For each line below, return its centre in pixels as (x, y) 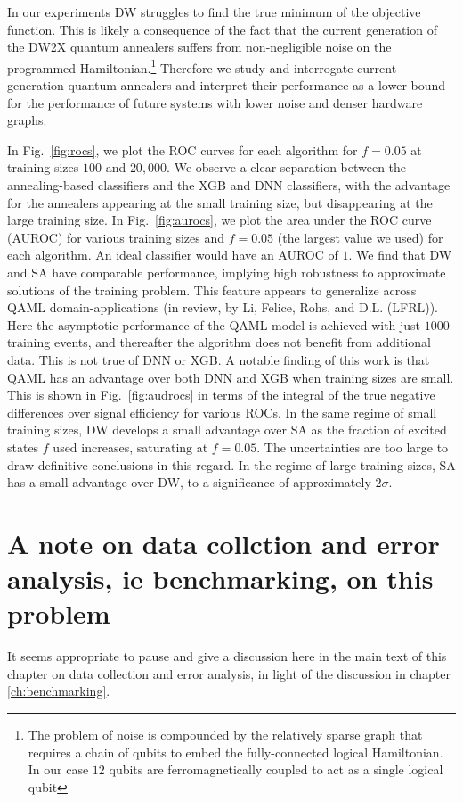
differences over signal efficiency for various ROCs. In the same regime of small (222, 412)
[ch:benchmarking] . (59, 691)
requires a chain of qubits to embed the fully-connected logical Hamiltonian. (236, 752)
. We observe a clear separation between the (287, 167)
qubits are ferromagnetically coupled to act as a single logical (276, 769)
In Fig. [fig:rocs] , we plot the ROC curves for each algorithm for (183, 149)
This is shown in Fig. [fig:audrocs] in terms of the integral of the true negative (221, 395)
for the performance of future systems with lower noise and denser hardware (215, 102)
